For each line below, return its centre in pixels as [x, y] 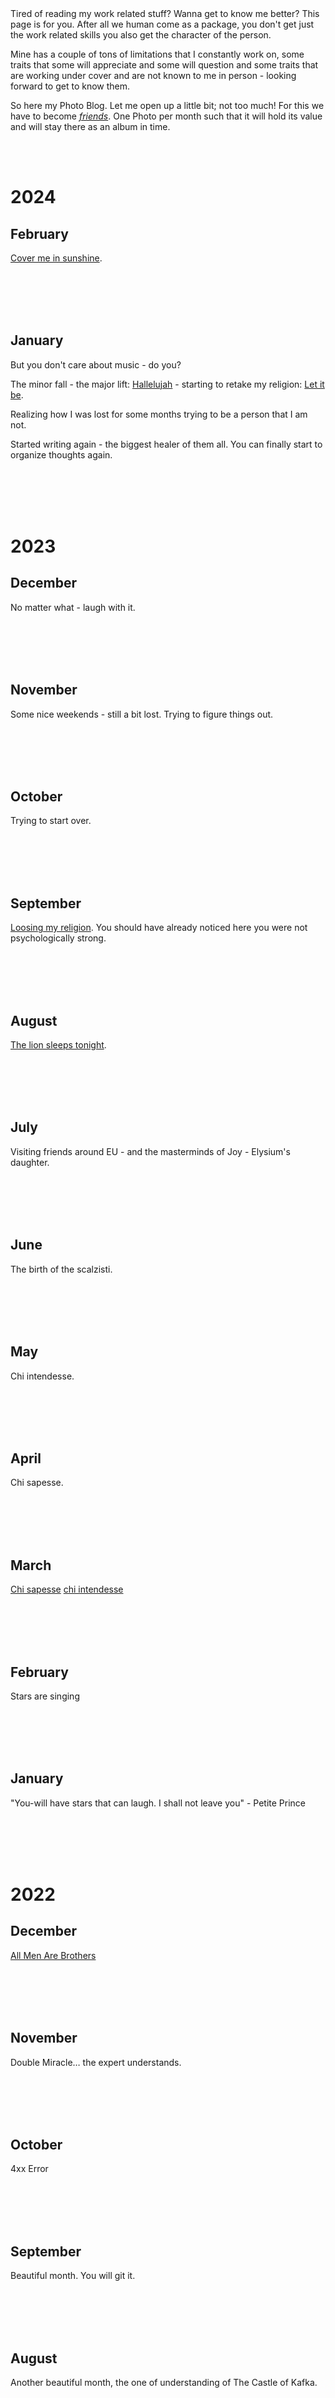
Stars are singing [45, 1696]
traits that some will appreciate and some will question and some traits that [164, 65]
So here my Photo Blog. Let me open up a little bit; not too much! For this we [167, 105]
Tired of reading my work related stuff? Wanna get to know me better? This [165, 13]
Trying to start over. [51, 821]
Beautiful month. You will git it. [73, 2276]
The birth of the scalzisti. [61, 1269]
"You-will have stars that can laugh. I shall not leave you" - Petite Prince [158, 1803]
